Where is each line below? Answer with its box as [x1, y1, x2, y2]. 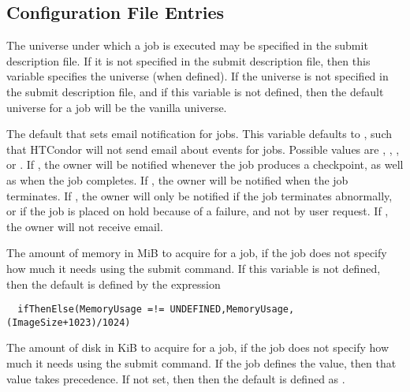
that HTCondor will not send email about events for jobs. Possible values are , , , [6, 140, 400, 157]
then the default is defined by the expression [6, 275, 221, 292]
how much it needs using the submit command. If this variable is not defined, [6, 259, 381, 276]
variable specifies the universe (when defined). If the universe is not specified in [6, 68, 389, 84]
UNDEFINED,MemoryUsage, [170, 304, 295, 315]
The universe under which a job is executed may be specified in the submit [6, 37, 368, 54]
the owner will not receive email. [6, 218, 163, 234]
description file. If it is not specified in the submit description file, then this [6, 52, 371, 69]
